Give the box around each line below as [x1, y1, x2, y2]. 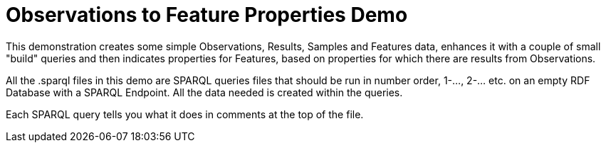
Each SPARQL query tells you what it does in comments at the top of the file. [6, 108, 364, 120]
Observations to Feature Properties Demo [6, 3, 408, 27]
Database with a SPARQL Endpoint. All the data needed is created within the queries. [6, 86, 403, 98]
